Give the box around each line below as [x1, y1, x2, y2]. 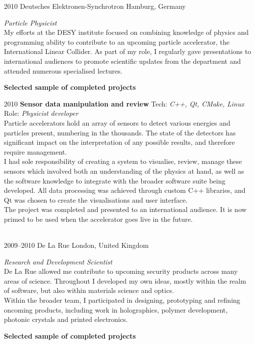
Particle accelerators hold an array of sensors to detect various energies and [4, 117, 230, 128]
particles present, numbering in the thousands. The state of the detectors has [4, 127, 236, 137]
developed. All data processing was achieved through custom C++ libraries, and [4, 185, 246, 195]
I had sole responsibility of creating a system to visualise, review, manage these [4, 156, 242, 166]
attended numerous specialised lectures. [4, 65, 123, 76]
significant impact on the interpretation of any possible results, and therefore [4, 137, 235, 147]
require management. [4, 146, 67, 157]
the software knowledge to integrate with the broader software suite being [4, 175, 226, 185]
